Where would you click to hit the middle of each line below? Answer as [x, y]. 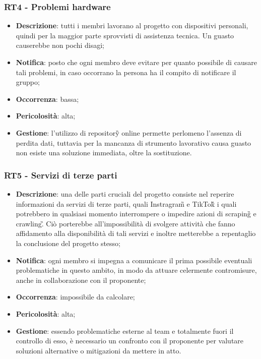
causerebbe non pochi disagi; [60, 45]
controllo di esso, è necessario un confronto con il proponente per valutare [130, 341]
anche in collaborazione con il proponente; [81, 280]
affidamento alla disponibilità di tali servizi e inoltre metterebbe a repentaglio [136, 233]
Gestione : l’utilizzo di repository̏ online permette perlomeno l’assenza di [129, 132]
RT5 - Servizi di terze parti [61, 175]
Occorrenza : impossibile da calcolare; [75, 297]
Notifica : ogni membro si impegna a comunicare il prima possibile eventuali [134, 260]
